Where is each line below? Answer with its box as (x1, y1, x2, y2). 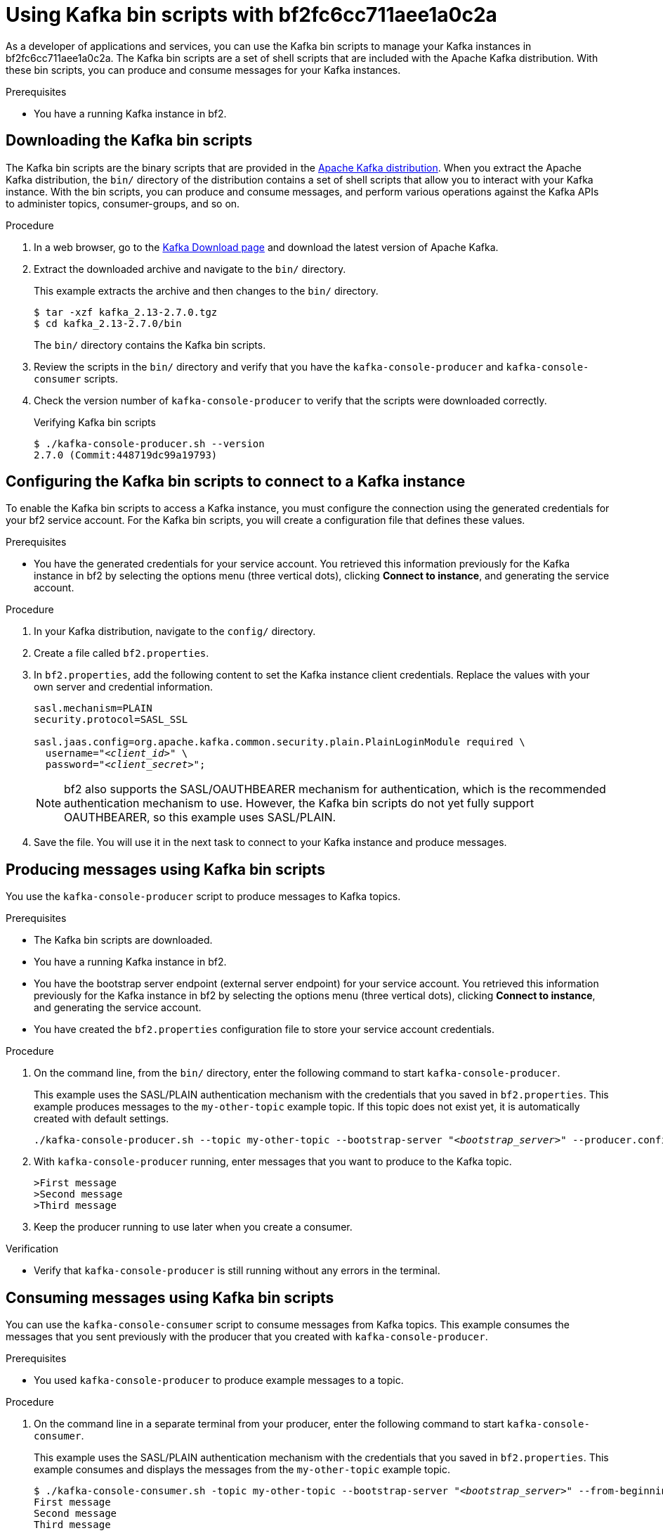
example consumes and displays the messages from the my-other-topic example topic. (34, 1463, 450, 1476)
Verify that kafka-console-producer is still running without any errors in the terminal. (34, 1264, 440, 1277)
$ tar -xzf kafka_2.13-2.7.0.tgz (34, 306, 218, 318)
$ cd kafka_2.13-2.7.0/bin (34, 317, 182, 329)
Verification (6, 1243, 59, 1255)
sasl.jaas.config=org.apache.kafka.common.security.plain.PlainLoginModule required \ (34, 736, 525, 748)
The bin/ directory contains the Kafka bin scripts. (34, 338, 266, 351)
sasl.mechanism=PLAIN (34, 703, 152, 714)
